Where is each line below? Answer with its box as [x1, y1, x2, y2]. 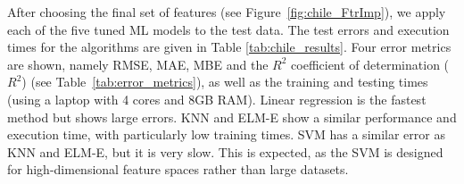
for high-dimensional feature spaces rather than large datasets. [7, 160, 349, 179]
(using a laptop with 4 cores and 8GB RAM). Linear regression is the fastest [7, 89, 427, 108]
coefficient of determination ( [291, 54, 450, 73]
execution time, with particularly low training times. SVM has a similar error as [7, 125, 445, 144]
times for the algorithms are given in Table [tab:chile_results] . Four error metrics [7, 38, 452, 56]
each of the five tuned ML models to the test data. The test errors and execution [7, 20, 450, 38]
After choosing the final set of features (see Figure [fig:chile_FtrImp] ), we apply [7, 3, 446, 21]
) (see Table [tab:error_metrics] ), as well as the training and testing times [21, 72, 428, 91]
